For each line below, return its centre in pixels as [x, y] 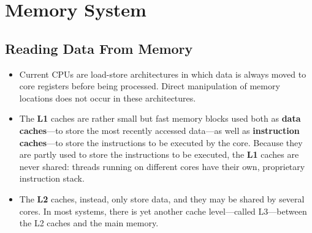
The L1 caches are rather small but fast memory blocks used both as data [160, 118]
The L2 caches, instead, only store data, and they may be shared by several [162, 198]
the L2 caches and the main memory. [89, 223]
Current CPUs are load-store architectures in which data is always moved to [163, 74]
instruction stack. [52, 178]
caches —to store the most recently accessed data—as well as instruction [159, 130]
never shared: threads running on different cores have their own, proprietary [162, 166]
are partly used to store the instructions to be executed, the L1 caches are [159, 154]
